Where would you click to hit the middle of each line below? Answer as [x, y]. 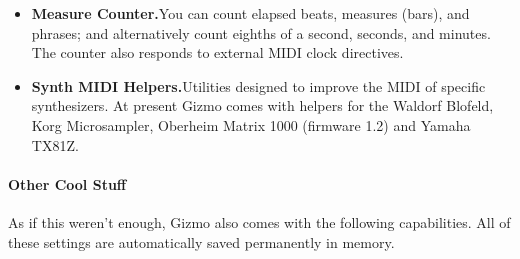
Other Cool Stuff [67, 183]
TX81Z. [55, 144]
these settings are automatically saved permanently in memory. [201, 241]
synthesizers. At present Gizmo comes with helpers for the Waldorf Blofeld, [262, 105]
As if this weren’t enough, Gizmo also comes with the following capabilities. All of [259, 221]
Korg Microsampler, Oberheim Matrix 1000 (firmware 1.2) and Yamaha [251, 124]
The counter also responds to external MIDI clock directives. [217, 52]
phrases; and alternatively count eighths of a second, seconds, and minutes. [261, 32]
